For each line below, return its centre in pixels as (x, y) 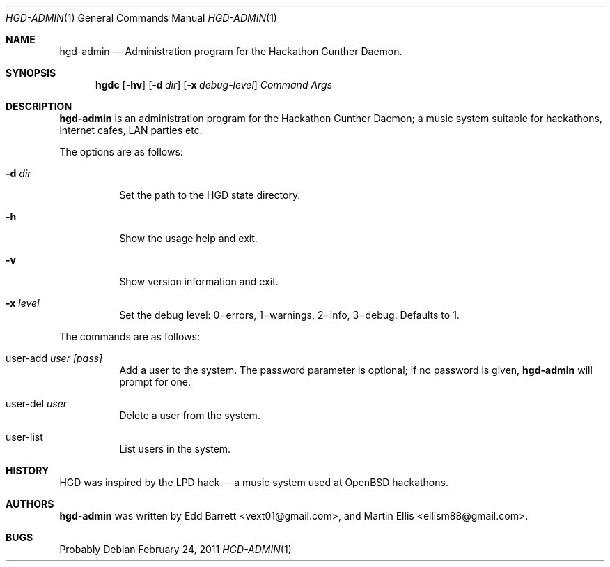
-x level (23, 303)
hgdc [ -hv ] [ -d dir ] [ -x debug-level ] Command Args (214, 85)
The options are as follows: (121, 152)
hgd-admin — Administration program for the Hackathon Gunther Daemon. (231, 51)
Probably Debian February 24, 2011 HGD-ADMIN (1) (175, 549)
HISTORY (28, 470)
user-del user (37, 403)
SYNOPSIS (31, 73)
